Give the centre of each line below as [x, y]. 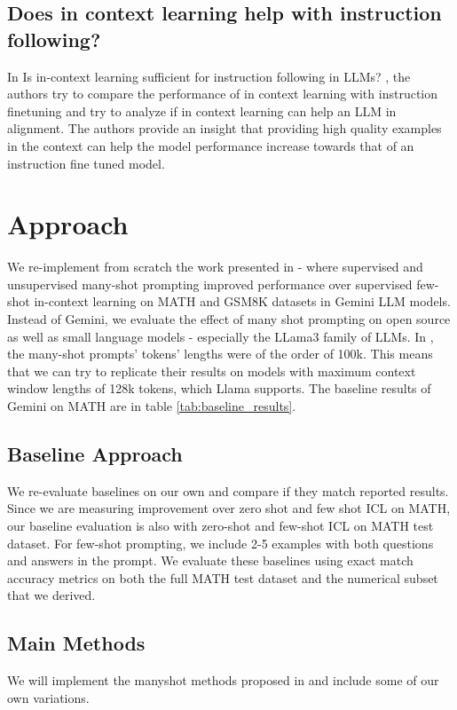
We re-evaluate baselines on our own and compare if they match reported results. [228, 490]
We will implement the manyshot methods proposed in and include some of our [223, 680]
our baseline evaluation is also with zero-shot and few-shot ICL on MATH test [221, 526]
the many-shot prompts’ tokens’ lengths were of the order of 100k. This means [220, 354]
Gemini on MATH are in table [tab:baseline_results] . [152, 406]
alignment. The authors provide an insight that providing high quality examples [225, 128]
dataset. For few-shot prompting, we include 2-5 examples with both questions [221, 543]
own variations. [48, 697]
